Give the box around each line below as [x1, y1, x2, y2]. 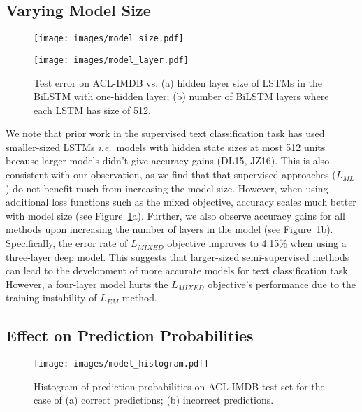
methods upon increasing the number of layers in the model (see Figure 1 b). [6, 222, 333, 236]
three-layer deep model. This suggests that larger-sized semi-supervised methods [6, 249, 349, 264]
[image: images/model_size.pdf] [34, 34, 184, 44]
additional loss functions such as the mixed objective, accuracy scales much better [6, 194, 356, 209]
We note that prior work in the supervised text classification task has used [6, 126, 325, 141]
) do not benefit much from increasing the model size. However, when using [6, 180, 328, 195]
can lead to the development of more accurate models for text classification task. [6, 263, 351, 278]
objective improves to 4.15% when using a [167, 236, 347, 250]
